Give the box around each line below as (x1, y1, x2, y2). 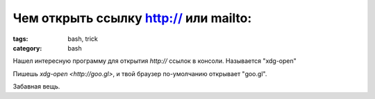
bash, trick (67, 35, 99, 43)
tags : (12, 35, 28, 43)
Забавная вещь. (12, 82, 60, 91)
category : (12, 44, 42, 52)
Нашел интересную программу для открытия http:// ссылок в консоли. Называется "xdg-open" (12, 57, 297, 65)
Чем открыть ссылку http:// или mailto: (12, 10, 252, 26)
